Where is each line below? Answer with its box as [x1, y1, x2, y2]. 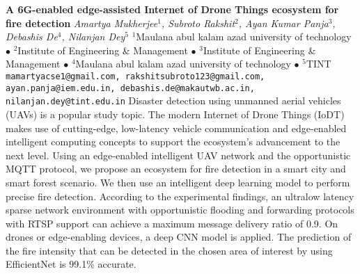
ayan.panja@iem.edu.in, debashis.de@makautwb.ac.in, [6, 83, 255, 93]
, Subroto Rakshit [161, 15, 235, 30]
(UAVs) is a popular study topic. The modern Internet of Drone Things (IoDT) [6, 106, 345, 121]
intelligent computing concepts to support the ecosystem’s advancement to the [6, 134, 341, 149]
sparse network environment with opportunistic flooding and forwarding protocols [6, 202, 354, 217]
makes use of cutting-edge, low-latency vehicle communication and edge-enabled [6, 120, 347, 135]
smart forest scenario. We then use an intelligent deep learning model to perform [6, 175, 350, 189]
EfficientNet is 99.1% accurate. [6, 257, 136, 271]
